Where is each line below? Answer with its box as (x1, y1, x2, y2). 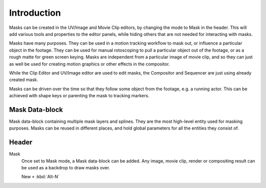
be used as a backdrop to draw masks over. (21, 165, 110, 171)
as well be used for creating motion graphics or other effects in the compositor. (9, 61, 170, 67)
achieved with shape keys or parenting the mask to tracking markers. (9, 93, 150, 99)
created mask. (9, 77, 38, 83)
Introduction (9, 7, 61, 18)
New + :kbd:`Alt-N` (21, 174, 60, 180)
